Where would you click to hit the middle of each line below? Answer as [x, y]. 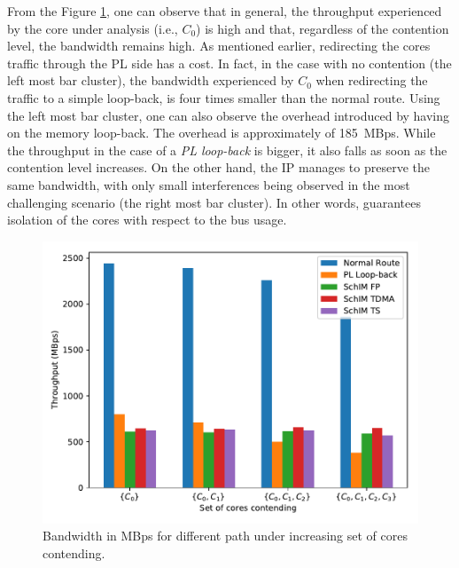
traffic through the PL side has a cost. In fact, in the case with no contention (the [229, 63]
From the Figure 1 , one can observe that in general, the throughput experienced [225, 11]
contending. [74, 552]
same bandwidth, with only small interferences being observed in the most [209, 184]
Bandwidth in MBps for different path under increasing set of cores [225, 536]
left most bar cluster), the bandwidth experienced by [151, 80]
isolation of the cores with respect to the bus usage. [147, 220]
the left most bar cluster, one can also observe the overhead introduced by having [229, 115]
